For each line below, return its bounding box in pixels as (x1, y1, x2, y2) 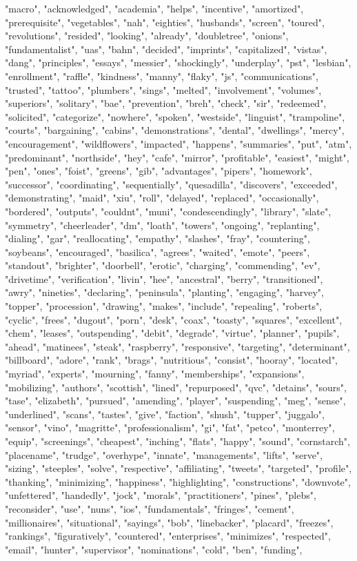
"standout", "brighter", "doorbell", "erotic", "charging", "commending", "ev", (5, 258, 320, 273)
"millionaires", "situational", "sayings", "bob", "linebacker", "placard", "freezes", (5, 515, 334, 529)
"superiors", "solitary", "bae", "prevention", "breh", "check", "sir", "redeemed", (5, 96, 327, 110)
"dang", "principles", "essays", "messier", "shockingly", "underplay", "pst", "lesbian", (5, 55, 351, 70)
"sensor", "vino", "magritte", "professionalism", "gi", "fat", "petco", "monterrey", (5, 420, 335, 435)
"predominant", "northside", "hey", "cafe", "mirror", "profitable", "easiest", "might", (5, 150, 349, 164)
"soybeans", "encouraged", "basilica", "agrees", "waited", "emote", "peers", (5, 244, 310, 259)
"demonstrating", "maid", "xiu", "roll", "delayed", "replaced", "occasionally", (5, 190, 319, 205)
